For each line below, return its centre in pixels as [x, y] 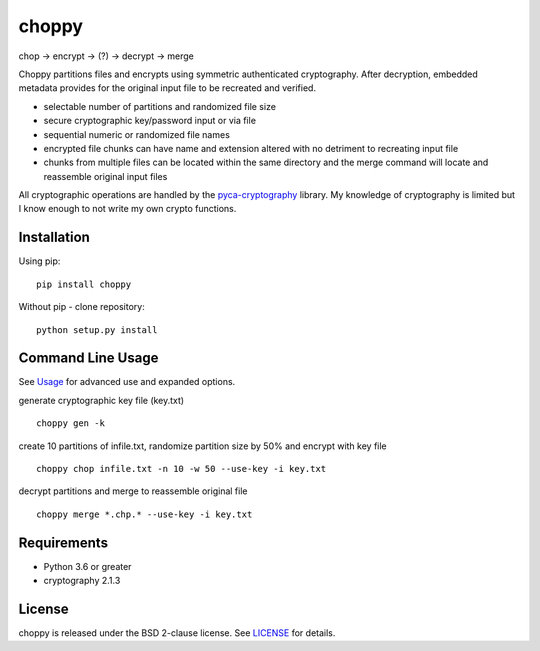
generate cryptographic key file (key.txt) [101, 400]
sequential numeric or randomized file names [136, 134]
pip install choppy [84, 284]
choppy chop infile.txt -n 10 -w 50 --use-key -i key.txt [181, 468]
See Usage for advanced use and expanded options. [127, 382]
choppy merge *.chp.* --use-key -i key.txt [144, 514]
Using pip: [39, 261]
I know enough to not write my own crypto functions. [127, 209]
